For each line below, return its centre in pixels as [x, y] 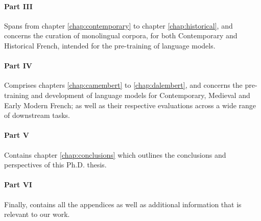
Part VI [18, 185]
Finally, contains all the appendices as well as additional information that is [123, 204]
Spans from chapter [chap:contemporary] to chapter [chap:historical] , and [118, 25]
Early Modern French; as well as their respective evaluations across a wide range [130, 105]
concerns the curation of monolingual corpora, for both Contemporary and [121, 35]
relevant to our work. [37, 214]
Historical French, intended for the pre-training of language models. [110, 45]
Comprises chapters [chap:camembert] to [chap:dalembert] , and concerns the [123, 85]
